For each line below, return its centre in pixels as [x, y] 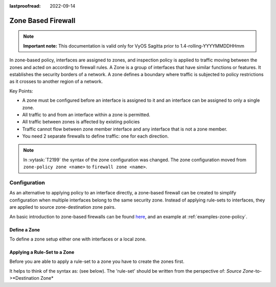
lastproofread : [25, 6]
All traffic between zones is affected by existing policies [81, 122]
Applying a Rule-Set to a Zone [42, 252]
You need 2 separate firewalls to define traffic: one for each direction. [96, 136]
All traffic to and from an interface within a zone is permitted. [86, 115]
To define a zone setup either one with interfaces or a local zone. [78, 239]
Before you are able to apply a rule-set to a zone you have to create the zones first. [97, 261]
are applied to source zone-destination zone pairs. [63, 207]
